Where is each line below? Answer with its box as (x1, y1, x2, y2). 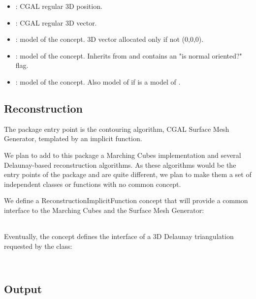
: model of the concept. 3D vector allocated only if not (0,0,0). (15, 34, 204, 44)
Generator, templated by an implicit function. (4, 133, 142, 144)
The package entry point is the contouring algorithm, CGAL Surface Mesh (4, 123, 229, 134)
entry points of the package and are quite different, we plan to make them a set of (4, 169, 252, 179)
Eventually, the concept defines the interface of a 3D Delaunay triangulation (4, 231, 234, 241)
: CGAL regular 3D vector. (15, 17, 97, 28)
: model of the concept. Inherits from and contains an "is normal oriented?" (15, 50, 242, 60)
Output (4, 281, 42, 297)
